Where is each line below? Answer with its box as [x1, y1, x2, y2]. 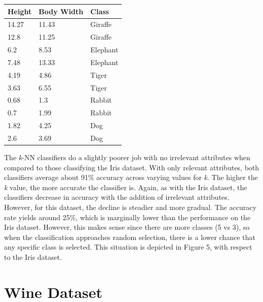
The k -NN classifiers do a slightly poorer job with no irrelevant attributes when [4, 152, 250, 163]
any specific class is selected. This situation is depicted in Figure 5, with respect [4, 241, 252, 252]
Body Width [39, 6, 84, 16]
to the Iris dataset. [4, 251, 62, 262]
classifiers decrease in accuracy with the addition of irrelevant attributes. [4, 192, 230, 202]
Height [8, 6, 32, 16]
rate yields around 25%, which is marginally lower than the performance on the [4, 212, 251, 222]
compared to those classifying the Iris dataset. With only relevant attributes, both [4, 162, 259, 172]
